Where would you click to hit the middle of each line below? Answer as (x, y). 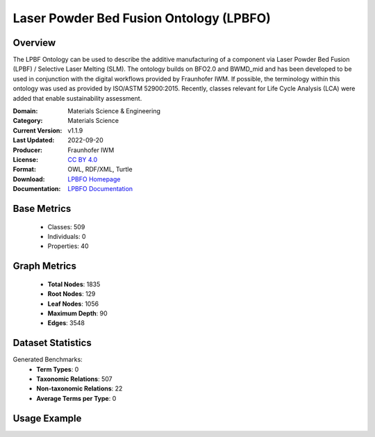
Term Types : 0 (58, 369)
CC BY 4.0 (83, 159)
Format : (24, 170)
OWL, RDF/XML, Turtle (100, 170)
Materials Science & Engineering (114, 111)
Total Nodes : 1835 (74, 284)
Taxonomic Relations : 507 (74, 379)
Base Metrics (42, 208)
